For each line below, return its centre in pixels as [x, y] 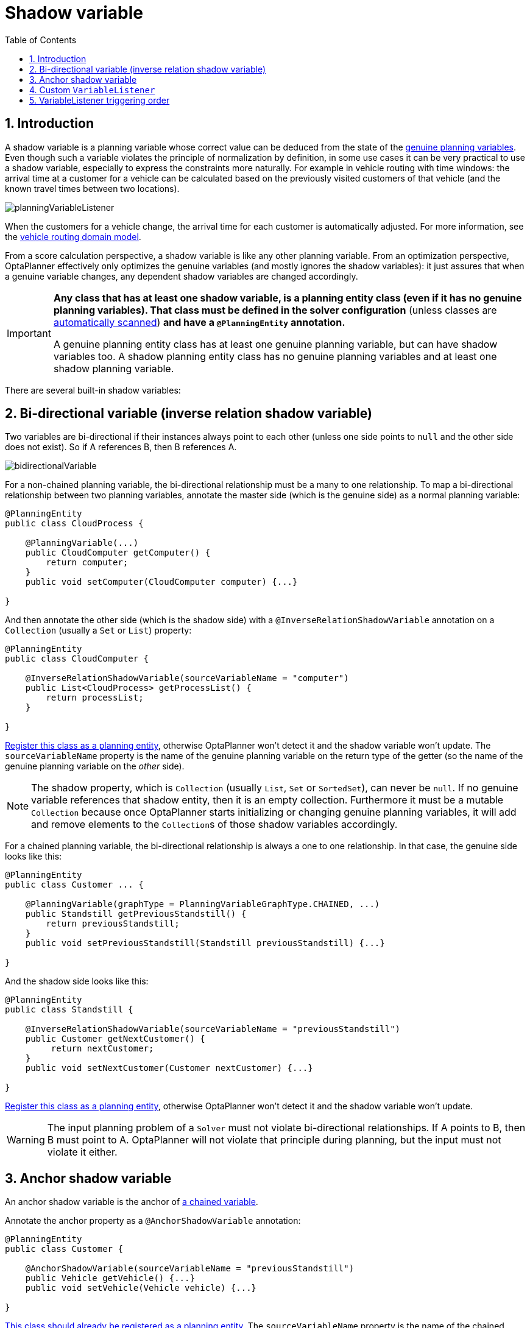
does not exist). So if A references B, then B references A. [121, 447]
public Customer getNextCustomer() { [115, 1039]
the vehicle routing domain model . [73, 236]
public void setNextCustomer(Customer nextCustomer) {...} [169, 1068]
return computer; [87, 563]
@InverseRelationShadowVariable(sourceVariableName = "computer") [187, 678]
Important [29, 333]
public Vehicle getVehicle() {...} [110, 1278]
